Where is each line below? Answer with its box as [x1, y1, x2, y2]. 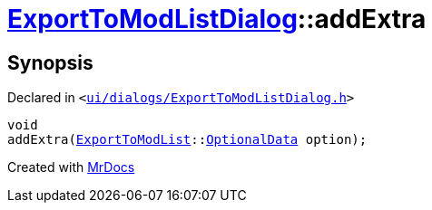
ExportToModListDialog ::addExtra [7, 4, 427, 34]
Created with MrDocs [7, 159, 135, 176]
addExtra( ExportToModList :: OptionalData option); [7, 132, 368, 148]
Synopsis [7, 51, 93, 74]
